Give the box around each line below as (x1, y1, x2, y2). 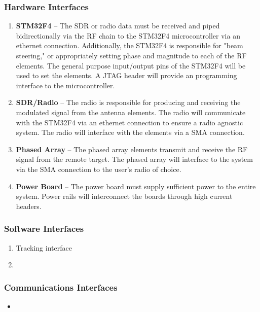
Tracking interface (16, 242, 72, 253)
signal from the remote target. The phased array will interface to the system (16, 154, 253, 164)
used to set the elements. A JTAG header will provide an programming (16, 70, 237, 81)
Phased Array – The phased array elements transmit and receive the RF (16, 144, 248, 154)
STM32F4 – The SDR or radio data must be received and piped (16, 20, 220, 31)
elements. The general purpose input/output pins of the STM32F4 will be (16, 60, 246, 71)
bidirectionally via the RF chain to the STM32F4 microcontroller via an (16, 30, 240, 41)
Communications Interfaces (4, 281, 118, 293)
